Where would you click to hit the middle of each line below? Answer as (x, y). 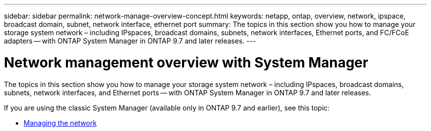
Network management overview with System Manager (186, 62)
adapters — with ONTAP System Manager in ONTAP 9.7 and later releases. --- (130, 41)
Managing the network (60, 123)
